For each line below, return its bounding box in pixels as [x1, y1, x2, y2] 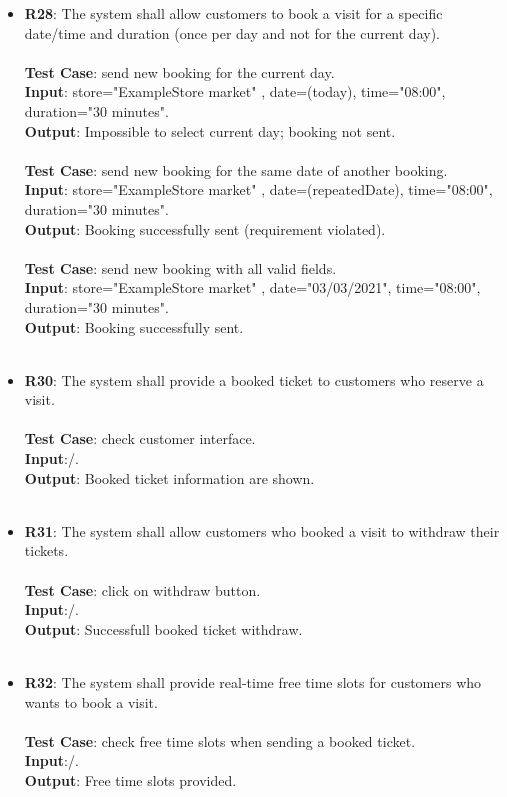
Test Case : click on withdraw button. [24, 579, 261, 600]
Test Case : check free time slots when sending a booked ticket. [24, 730, 416, 751]
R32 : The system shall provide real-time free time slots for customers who [24, 672, 482, 692]
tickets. [24, 540, 69, 561]
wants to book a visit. [24, 691, 158, 712]
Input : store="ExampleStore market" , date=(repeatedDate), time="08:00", [24, 179, 493, 200]
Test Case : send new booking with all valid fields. [24, 257, 337, 278]
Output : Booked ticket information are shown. [24, 467, 315, 488]
